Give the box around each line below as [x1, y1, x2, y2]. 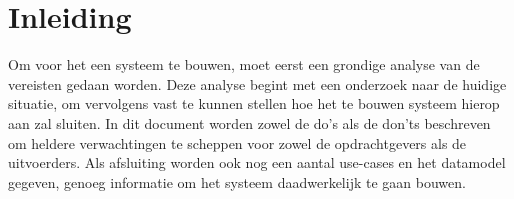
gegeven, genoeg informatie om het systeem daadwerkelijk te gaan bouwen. [8, 171, 466, 192]
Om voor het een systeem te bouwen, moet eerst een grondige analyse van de [8, 54, 480, 75]
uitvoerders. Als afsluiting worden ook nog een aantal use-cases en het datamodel [8, 152, 506, 173]
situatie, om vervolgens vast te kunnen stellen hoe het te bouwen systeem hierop [8, 93, 500, 114]
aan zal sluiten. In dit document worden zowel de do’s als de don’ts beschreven [8, 112, 491, 133]
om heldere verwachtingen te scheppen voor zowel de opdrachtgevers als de [8, 132, 467, 153]
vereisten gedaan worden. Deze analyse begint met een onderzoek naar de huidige [8, 73, 507, 94]
